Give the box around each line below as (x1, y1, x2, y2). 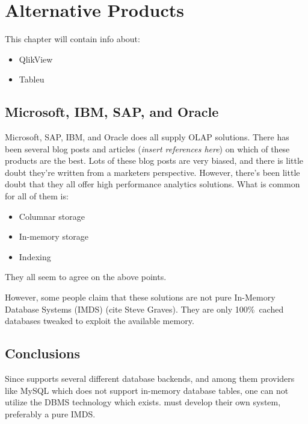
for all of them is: (5, 190, 69, 202)
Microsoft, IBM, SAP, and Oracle (5, 102, 219, 121)
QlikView (19, 52, 53, 65)
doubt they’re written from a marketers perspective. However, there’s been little (5, 166, 300, 178)
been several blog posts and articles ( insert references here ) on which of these (5, 142, 290, 155)
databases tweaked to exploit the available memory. (5, 314, 194, 327)
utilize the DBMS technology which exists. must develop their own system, (5, 396, 281, 408)
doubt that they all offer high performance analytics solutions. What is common (5, 178, 300, 190)
